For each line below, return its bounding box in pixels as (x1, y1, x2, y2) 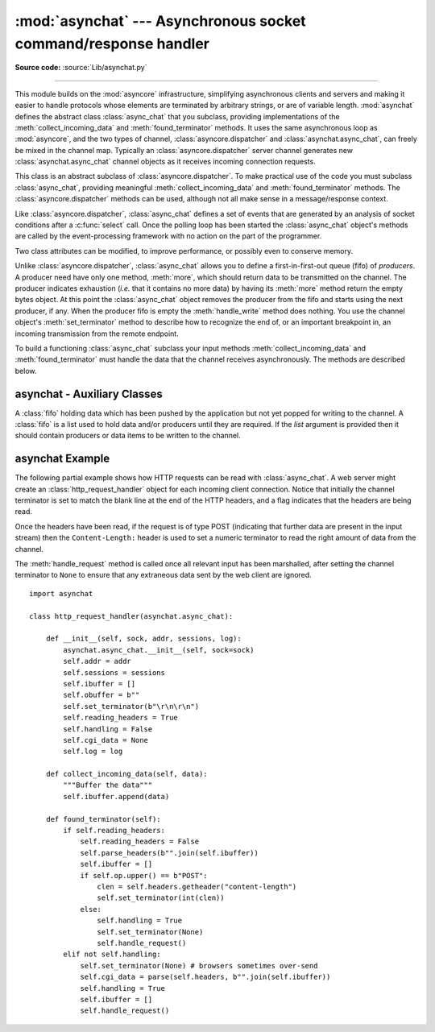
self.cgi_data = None (63, 736, 149, 744)
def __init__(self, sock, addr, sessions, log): (45, 634, 242, 644)
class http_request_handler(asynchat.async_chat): (29, 611, 234, 620)
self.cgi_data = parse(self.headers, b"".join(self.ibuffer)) (80, 972, 331, 982)
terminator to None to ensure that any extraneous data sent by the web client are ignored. (14, 570, 312, 580)
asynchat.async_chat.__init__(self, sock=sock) (63, 645, 255, 654)
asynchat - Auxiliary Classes (14, 387, 163, 400)
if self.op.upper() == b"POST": (80, 871, 209, 880)
